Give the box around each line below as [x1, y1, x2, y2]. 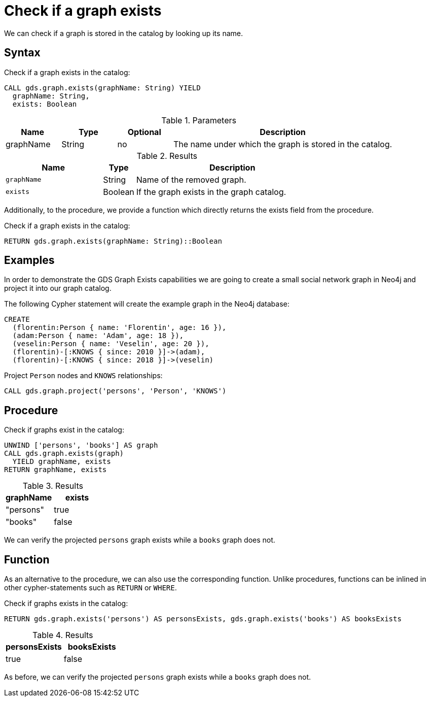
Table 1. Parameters [161, 115, 236, 125]
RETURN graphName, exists [4, 465, 107, 474]
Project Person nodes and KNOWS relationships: [4, 371, 163, 380]
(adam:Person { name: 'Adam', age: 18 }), [12, 331, 184, 340]
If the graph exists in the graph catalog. [136, 186, 286, 197]
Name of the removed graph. [136, 174, 246, 185]
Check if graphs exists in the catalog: [4, 599, 128, 608]
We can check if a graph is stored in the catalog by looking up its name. [4, 28, 243, 38]
